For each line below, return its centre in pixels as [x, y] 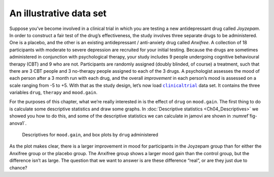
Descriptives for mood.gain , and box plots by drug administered [90, 135]
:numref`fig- [244, 116]
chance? [18, 167]
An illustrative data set [58, 13]
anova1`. [18, 123]
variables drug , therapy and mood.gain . [53, 93]
